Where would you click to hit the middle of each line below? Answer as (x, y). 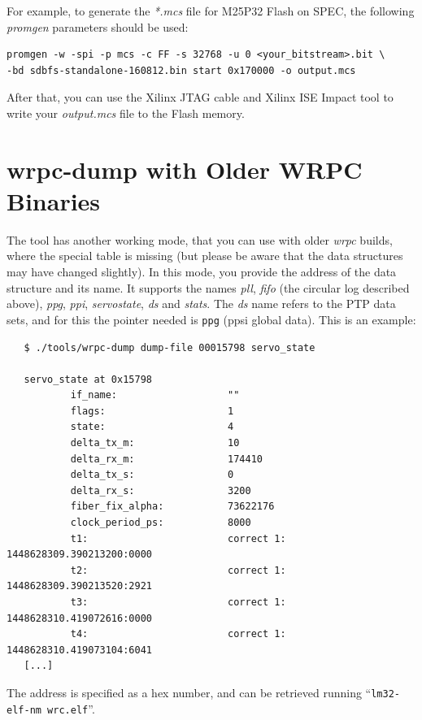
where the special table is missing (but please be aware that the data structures (205, 256)
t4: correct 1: (178, 634)
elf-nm (24, 710)
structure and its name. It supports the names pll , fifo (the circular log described (208, 287)
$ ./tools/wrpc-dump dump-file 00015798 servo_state (170, 347)
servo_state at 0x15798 (88, 379)
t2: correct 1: (178, 570)
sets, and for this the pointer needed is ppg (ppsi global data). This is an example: (211, 319)
